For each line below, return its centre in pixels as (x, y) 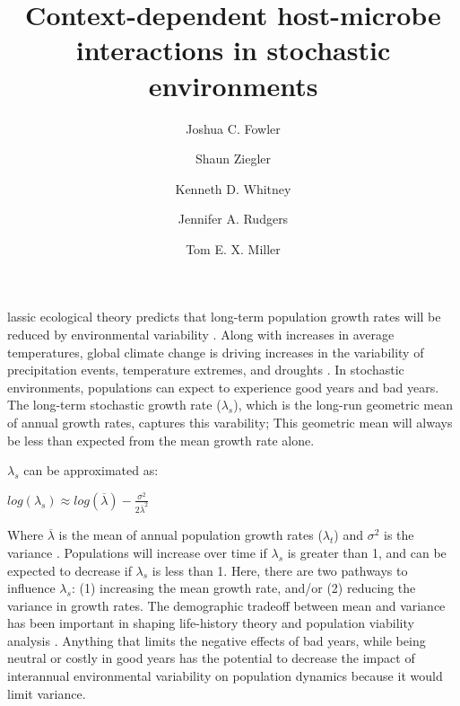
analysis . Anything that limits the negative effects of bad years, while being (217, 640)
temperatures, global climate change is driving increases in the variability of (216, 352)
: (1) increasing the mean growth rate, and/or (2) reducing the (243, 588)
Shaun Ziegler (233, 159)
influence (31, 588)
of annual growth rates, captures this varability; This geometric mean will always (230, 423)
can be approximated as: (91, 470)
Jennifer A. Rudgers (233, 219)
